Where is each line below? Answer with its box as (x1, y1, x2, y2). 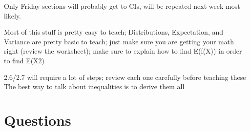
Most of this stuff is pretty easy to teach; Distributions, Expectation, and (4, 27, 224, 37)
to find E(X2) (4, 55, 45, 65)
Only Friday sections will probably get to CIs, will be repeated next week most (4, 1, 240, 11)
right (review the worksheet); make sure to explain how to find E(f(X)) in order (4, 46, 242, 56)
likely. (4, 10, 21, 20)
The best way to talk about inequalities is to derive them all (4, 81, 185, 92)
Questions (4, 110, 71, 130)
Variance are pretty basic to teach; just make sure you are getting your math (4, 36, 234, 46)
